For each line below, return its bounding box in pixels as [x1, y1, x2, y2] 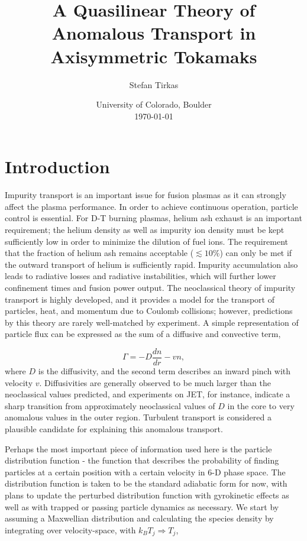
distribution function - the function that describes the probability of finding [5, 454, 279, 467]
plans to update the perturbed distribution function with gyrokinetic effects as [5, 488, 289, 501]
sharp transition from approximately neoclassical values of [5, 399, 215, 412]
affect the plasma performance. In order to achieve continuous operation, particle [5, 200, 298, 212]
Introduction [5, 154, 110, 179]
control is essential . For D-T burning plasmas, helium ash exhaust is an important [5, 212, 302, 224]
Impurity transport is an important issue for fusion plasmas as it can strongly [5, 189, 286, 201]
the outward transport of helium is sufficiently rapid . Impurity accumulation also [5, 258, 298, 270]
